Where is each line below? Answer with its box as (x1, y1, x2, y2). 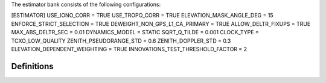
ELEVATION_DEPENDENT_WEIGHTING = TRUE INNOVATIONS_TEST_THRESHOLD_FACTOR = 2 (11, 45, 248, 52)
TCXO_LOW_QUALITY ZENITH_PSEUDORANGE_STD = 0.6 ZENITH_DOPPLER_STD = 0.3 (11, 37, 231, 45)
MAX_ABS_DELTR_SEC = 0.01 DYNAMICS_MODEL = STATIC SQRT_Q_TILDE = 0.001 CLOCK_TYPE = (11, 29, 260, 36)
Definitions (11, 61, 54, 72)
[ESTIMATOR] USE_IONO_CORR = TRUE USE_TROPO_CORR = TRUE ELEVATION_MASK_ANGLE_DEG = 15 (11, 12, 274, 19)
